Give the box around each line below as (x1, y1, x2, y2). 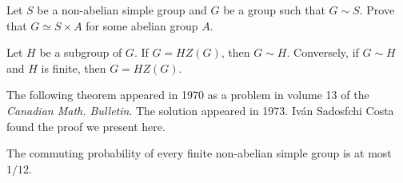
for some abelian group (86, 17, 198, 34)
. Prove (359, 2, 395, 18)
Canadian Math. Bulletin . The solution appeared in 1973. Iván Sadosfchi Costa (6, 101, 394, 118)
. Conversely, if (286, 44, 359, 61)
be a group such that (223, 2, 325, 18)
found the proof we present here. (6, 117, 166, 134)
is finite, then (41, 59, 106, 76)
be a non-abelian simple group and (37, 2, 207, 18)
